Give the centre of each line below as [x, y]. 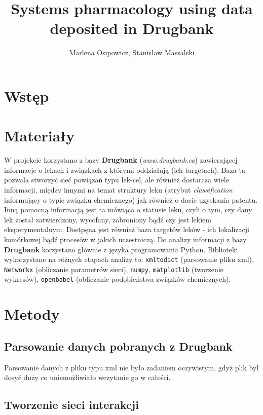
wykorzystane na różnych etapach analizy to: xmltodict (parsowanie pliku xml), [129, 259]
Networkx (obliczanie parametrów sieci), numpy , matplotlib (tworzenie [114, 269]
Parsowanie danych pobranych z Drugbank [118, 346]
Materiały [40, 136]
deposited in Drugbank [132, 28]
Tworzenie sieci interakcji [71, 405]
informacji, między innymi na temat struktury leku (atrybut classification [118, 190]
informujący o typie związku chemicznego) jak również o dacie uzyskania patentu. [131, 199]
